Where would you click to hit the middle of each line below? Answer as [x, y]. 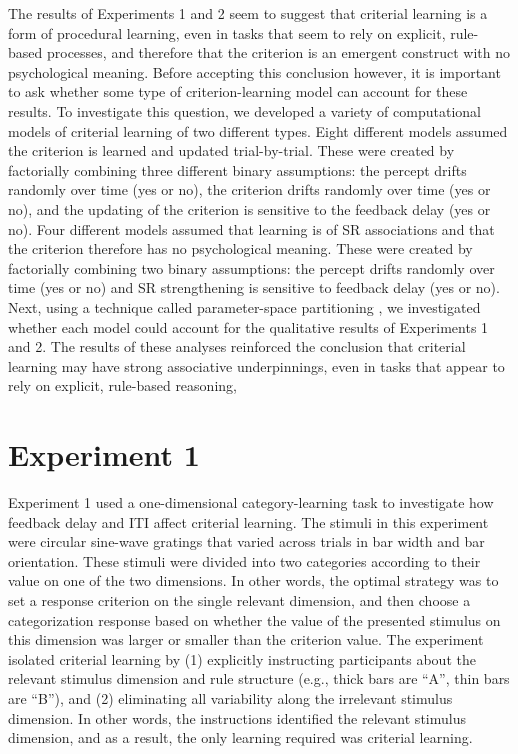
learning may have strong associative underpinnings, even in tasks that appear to [256, 365]
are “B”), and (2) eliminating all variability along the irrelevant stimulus [230, 697]
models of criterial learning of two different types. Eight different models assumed [258, 130]
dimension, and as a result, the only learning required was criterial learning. [240, 737]
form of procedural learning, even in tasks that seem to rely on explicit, [227, 32]
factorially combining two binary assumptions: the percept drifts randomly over [251, 267]
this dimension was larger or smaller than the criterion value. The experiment [246, 639]
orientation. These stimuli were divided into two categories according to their [244, 560]
